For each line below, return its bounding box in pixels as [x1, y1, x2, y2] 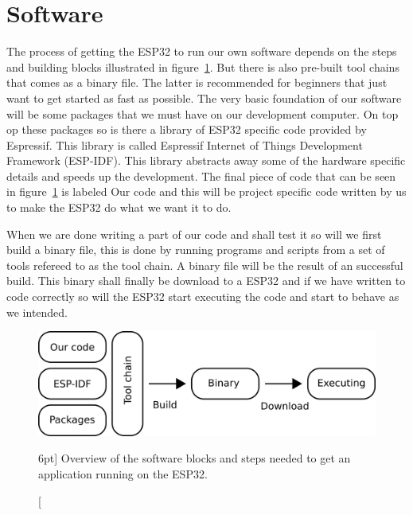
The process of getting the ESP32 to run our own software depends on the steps [6, 43, 397, 60]
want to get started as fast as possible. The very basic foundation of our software [6, 89, 402, 106]
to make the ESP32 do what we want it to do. [6, 199, 232, 216]
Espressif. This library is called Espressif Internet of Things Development [6, 136, 363, 153]
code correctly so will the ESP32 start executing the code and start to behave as [6, 288, 399, 305]
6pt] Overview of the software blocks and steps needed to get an [38, 450, 351, 466]
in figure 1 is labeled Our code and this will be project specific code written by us [6, 183, 407, 200]
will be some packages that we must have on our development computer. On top [6, 105, 399, 122]
